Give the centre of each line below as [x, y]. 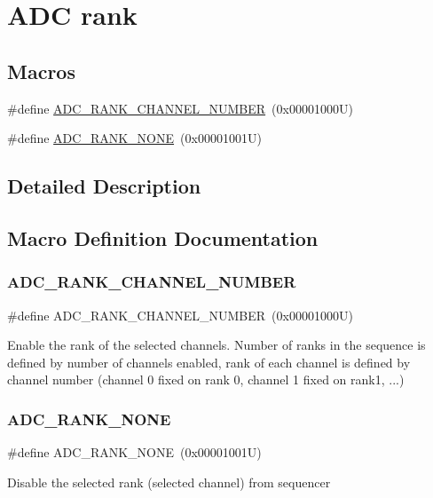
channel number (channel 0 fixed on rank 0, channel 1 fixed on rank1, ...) [206, 379]
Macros [41, 71]
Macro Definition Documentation [163, 237]
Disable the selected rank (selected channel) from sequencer [169, 482]
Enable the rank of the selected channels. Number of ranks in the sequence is [216, 345]
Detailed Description [104, 186]
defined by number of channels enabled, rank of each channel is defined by [209, 362]
